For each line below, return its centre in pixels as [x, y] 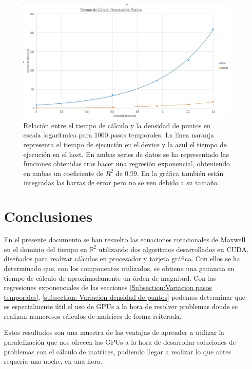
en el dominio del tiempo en [46, 249]
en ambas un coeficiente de [63, 173]
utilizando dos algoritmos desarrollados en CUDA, [174, 249]
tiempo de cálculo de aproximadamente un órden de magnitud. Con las [110, 278]
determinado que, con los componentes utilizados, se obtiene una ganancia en [119, 268]
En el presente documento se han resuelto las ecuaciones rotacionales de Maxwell [125, 240]
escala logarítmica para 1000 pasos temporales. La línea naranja [119, 135]
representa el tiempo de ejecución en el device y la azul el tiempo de [125, 145]
